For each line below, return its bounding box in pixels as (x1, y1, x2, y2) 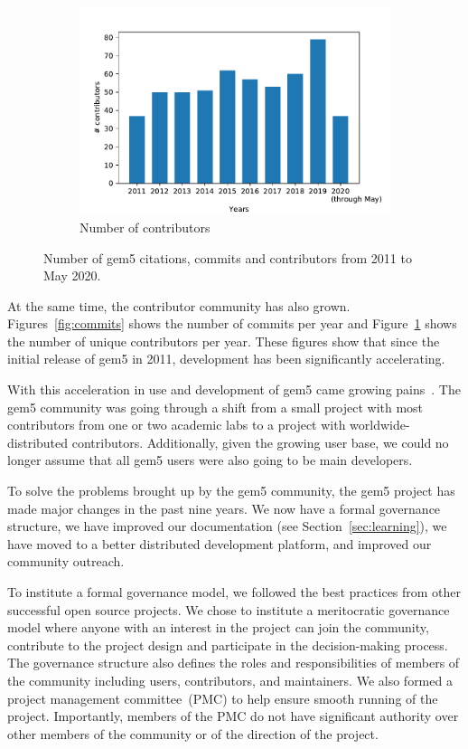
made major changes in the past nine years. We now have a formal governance (7, 498, 441, 517)
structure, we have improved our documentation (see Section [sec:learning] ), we (7, 517, 447, 536)
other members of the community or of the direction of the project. (7, 724, 379, 743)
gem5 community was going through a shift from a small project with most (7, 397, 424, 416)
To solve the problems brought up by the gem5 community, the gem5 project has (7, 481, 455, 500)
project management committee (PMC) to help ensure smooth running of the (7, 688, 438, 707)
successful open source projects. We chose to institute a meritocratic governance (7, 600, 450, 619)
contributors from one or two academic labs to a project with (7, 415, 346, 434)
